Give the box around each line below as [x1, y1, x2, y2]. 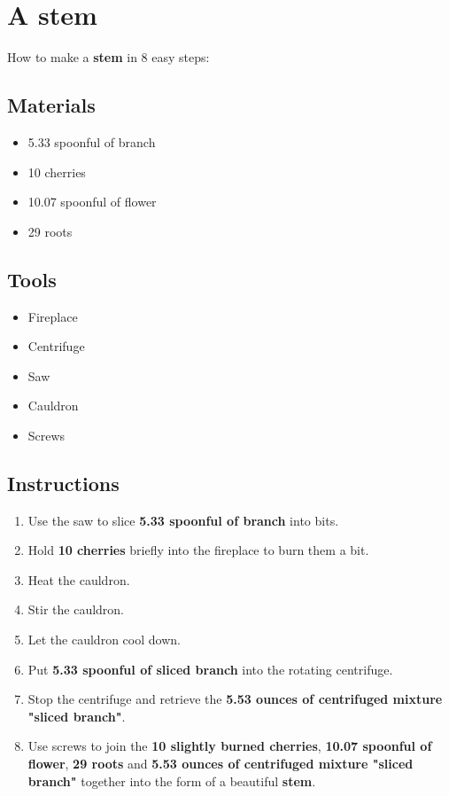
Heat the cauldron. [27, 570, 130, 589]
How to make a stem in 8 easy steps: [7, 48, 210, 66]
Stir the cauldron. [27, 600, 125, 619]
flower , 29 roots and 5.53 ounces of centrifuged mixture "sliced [27, 754, 414, 773]
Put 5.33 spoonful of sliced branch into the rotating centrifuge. [27, 659, 393, 678]
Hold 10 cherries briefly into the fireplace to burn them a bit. [27, 541, 369, 559]
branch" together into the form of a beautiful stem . [27, 771, 316, 790]
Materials [7, 91, 96, 119]
